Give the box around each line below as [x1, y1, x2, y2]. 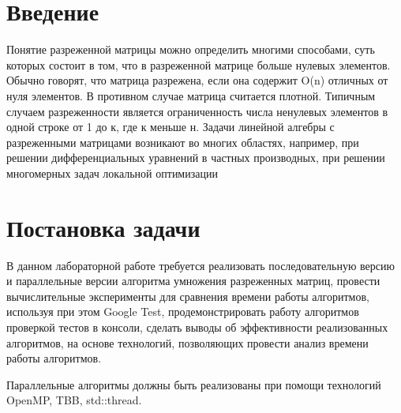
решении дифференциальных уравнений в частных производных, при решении [6, 149, 385, 166]
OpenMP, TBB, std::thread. [6, 392, 142, 408]
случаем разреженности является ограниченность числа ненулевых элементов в [6, 103, 388, 119]
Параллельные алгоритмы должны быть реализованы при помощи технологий [6, 376, 381, 392]
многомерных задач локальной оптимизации [6, 164, 218, 181]
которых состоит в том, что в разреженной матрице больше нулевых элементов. [6, 56, 391, 73]
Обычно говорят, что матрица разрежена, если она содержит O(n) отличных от [6, 72, 388, 88]
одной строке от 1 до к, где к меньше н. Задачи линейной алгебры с [6, 118, 335, 135]
